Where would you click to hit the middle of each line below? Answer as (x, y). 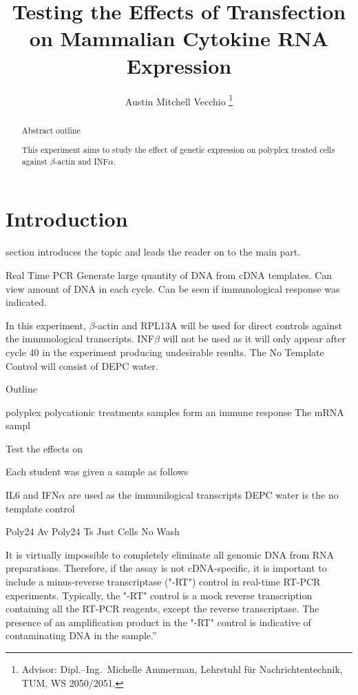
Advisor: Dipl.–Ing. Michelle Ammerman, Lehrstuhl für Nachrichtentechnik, (182, 669)
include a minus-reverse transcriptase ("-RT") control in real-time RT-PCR (163, 582)
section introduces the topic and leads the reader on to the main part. (153, 252)
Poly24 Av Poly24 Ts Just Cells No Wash (93, 531)
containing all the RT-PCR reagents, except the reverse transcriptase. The (162, 609)
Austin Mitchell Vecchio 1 (179, 100)
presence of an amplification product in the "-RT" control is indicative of (158, 622)
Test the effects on (44, 448)
